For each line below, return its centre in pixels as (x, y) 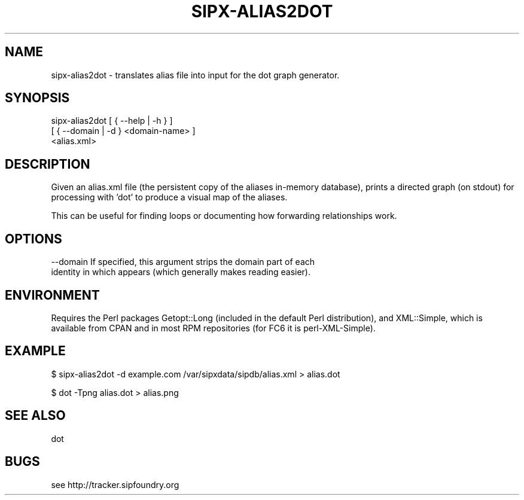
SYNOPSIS (37, 98)
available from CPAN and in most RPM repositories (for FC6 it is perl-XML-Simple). (213, 328)
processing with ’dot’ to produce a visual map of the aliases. (169, 197)
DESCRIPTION (48, 164)
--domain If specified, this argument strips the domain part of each (183, 262)
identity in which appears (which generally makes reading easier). (181, 272)
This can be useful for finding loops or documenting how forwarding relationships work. (224, 216)
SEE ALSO (35, 416)
